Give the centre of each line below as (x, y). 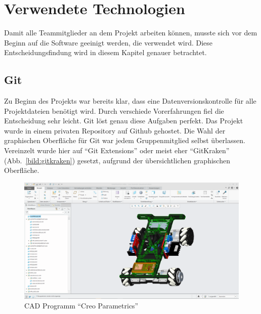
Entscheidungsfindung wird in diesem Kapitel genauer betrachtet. (105, 52)
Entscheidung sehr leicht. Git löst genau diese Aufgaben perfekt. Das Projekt (124, 121)
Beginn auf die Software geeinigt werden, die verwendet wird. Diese (108, 42)
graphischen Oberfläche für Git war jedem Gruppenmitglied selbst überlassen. (125, 140)
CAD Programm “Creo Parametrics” (81, 306)
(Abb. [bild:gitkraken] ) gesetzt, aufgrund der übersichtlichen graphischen (117, 160)
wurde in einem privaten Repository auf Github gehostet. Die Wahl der (115, 130)
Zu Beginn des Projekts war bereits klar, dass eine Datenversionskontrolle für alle (130, 101)
